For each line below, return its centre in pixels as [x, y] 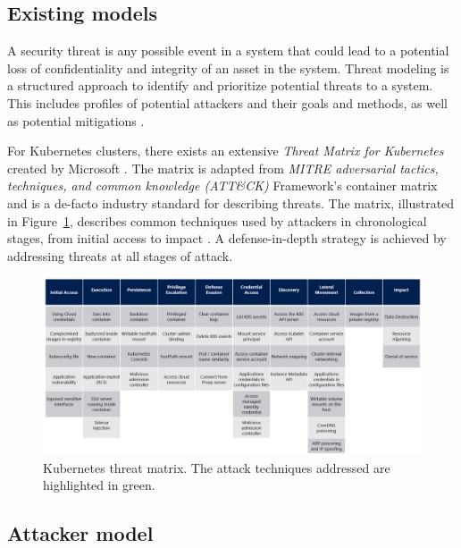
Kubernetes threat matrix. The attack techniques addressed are [217, 467]
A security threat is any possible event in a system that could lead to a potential [228, 51]
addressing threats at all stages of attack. [120, 255]
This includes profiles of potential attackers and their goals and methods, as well [227, 102]
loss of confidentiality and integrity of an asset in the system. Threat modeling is [228, 67]
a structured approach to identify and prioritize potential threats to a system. [220, 85]
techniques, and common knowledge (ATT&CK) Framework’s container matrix [222, 185]
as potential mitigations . [76, 120]
